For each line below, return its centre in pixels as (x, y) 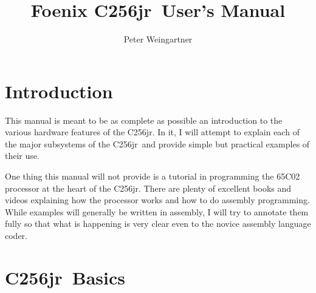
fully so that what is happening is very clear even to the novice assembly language (158, 224)
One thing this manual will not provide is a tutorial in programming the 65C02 (153, 176)
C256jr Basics (65, 277)
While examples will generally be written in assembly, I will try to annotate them (157, 211)
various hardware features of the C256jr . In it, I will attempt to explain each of (152, 132)
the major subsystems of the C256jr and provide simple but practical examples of (157, 143)
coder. (16, 235)
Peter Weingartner (158, 39)
